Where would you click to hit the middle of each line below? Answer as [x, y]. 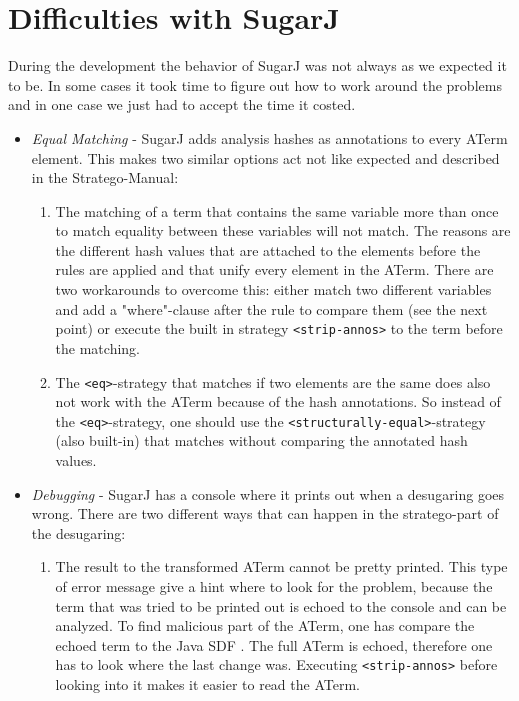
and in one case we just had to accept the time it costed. [182, 104]
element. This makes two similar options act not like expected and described [265, 157]
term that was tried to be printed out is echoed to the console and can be [281, 605]
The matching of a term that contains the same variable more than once [277, 210]
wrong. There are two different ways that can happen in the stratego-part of [265, 513]
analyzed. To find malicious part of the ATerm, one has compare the [265, 625]
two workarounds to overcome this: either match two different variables [273, 289]
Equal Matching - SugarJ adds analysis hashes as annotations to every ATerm [269, 137]
